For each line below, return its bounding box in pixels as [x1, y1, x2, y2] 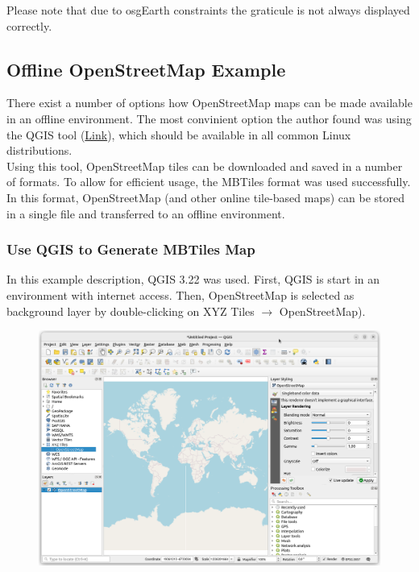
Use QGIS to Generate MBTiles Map [6, 239, 255, 259]
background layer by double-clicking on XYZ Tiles [6, 302, 255, 319]
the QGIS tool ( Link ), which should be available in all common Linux [6, 126, 351, 143]
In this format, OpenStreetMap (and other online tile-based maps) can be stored [6, 189, 404, 205]
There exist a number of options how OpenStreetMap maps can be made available [6, 94, 413, 111]
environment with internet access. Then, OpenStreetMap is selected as [6, 286, 355, 303]
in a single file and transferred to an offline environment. [6, 205, 285, 222]
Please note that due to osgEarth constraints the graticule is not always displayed [6, 2, 410, 18]
